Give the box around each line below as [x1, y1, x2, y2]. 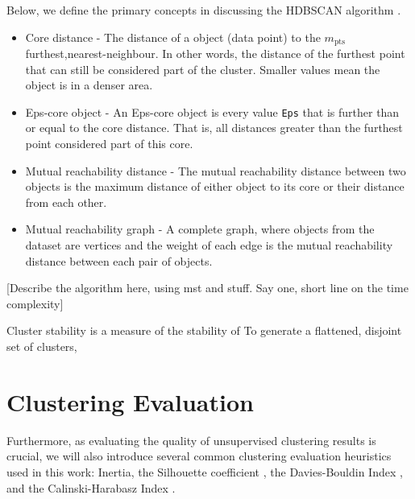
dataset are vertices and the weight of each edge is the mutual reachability [25, 237, 393, 254]
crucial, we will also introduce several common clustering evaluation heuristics [6, 447, 392, 464]
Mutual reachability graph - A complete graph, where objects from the [25, 221, 375, 237]
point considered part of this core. [25, 135, 193, 152]
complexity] [6, 295, 64, 311]
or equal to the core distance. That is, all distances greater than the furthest [25, 119, 403, 136]
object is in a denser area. [25, 76, 153, 93]
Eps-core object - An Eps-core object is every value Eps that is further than [25, 103, 400, 120]
